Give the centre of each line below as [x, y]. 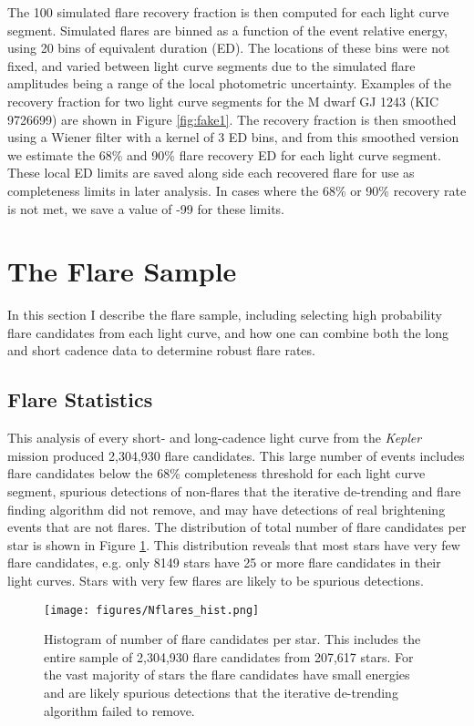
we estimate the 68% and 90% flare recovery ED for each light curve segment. [224, 154]
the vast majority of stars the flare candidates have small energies [227, 675]
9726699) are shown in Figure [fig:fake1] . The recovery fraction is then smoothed [232, 119]
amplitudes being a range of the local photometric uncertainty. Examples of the [229, 83]
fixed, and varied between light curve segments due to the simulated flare [211, 65]
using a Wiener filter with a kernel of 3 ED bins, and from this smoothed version [233, 137]
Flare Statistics [80, 399]
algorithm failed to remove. [119, 710]
